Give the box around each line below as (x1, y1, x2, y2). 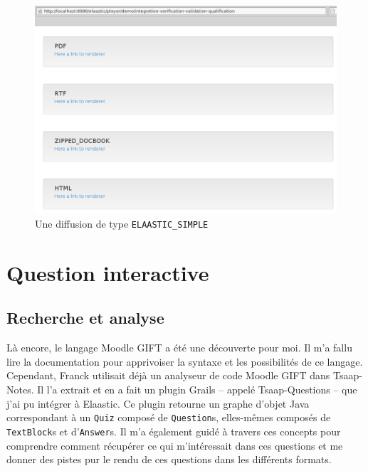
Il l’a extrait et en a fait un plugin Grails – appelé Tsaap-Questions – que (37, 382, 357, 397)
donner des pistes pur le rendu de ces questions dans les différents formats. (6, 452, 332, 467)
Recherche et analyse (6, 307, 164, 329)
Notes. (6, 382, 34, 397)
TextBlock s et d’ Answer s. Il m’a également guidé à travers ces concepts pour (6, 423, 341, 438)
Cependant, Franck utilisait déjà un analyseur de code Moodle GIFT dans (6, 368, 330, 383)
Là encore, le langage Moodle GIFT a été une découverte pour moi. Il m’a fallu (6, 340, 352, 355)
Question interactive (6, 258, 209, 287)
